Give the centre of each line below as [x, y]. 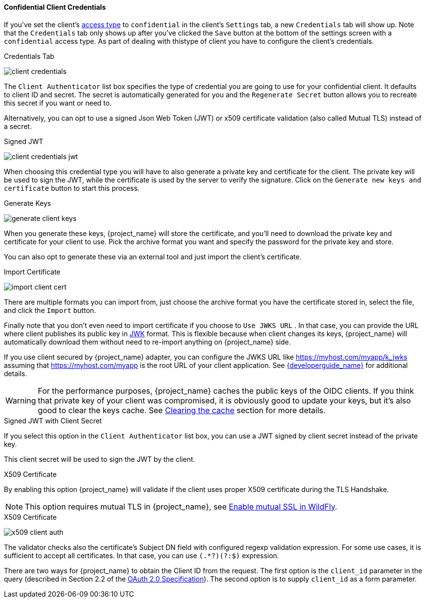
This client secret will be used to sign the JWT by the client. [100, 459]
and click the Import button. [50, 310]
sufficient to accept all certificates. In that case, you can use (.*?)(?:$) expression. [142, 555]
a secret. [18, 126]
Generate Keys [28, 203]
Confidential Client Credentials [55, 7]
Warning [21, 400]
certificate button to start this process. [72, 188]
